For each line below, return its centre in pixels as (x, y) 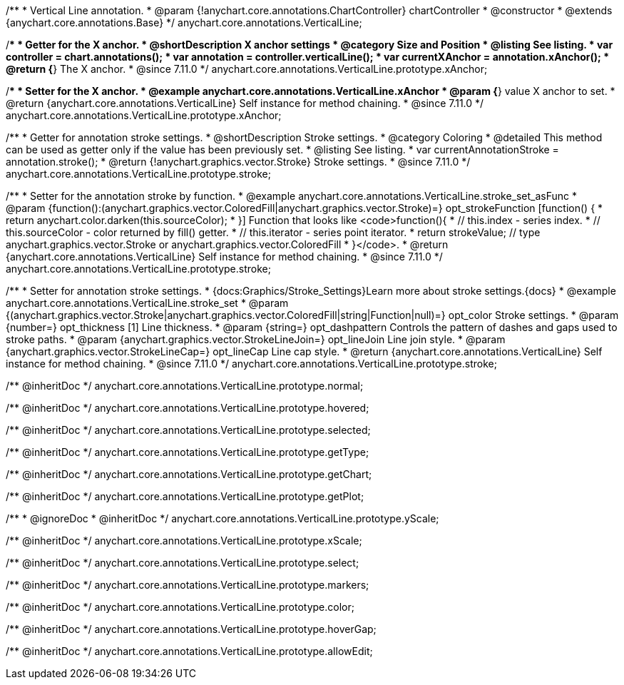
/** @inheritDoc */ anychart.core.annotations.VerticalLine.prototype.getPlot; (185, 496)
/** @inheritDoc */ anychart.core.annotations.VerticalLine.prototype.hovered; (188, 408)
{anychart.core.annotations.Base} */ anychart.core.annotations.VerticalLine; (184, 22)
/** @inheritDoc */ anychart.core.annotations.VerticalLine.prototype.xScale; (184, 541)
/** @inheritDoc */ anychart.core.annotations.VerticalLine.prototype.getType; (188, 452)
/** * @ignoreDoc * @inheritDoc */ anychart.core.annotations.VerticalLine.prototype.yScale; (223, 518)
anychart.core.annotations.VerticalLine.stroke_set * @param (147, 303)
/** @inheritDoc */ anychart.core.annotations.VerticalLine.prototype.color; (180, 607)
